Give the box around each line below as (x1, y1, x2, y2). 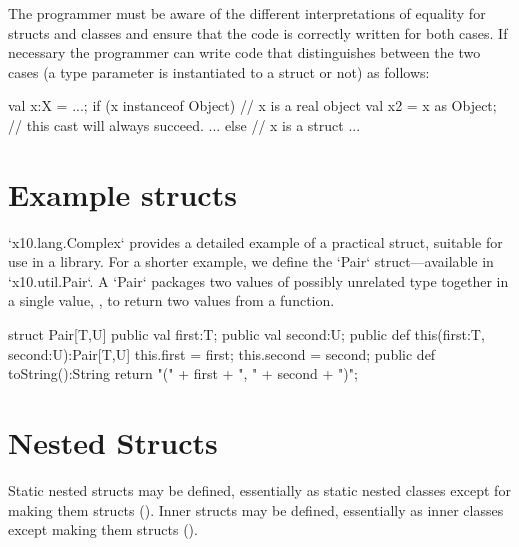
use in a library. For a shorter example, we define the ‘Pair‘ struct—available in (8, 251, 494, 272)
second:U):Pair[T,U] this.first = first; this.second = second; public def (8, 343, 436, 364)
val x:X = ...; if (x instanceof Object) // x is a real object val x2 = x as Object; (8, 95, 497, 116)
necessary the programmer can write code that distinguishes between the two (8, 42, 481, 63)
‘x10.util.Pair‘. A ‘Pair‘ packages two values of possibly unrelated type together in (8, 270, 509, 291)
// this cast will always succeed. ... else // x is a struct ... (8, 114, 361, 135)
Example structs (8, 173, 237, 214)
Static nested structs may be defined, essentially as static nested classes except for (8, 479, 511, 500)
